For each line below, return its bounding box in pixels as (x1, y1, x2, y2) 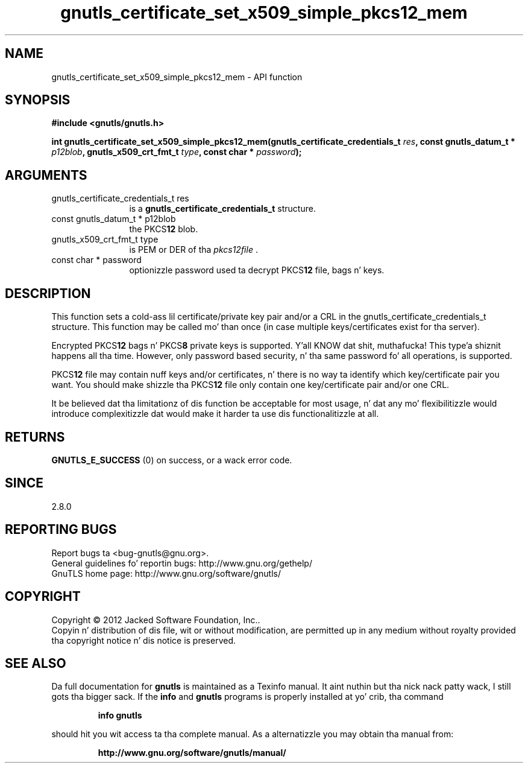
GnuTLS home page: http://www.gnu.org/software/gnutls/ (51, 568, 281, 579)
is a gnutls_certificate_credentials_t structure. (129, 203, 316, 214)
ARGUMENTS (5, 167, 87, 183)
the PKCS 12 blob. (129, 224, 198, 235)
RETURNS (5, 429, 65, 445)
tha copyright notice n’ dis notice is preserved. (51, 635, 236, 646)
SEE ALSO (5, 655, 66, 671)
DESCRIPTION (5, 285, 91, 301)
